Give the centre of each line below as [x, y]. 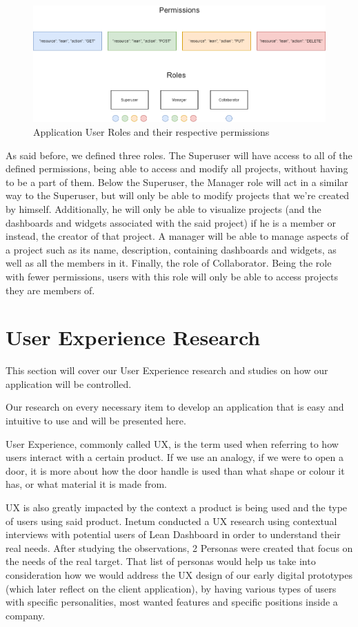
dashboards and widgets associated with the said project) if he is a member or [171, 222]
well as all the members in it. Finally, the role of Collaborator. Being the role [169, 263]
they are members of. [50, 290]
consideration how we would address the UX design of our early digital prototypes [179, 574]
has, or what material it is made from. [86, 484]
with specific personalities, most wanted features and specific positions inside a [172, 602]
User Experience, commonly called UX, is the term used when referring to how [172, 443]
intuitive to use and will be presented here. [96, 421]
